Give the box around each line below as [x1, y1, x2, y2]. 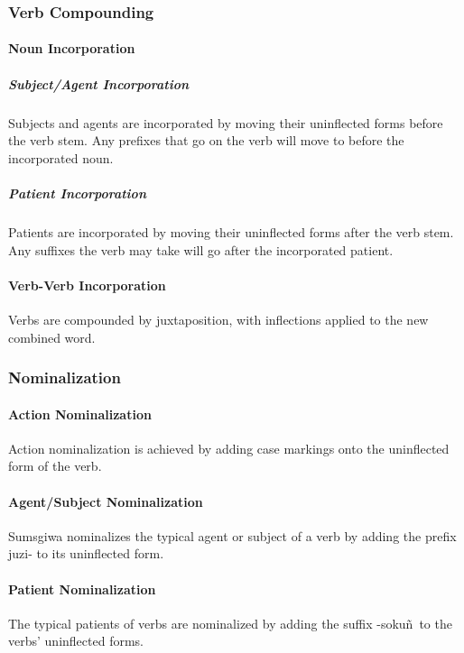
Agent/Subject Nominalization [8, 492, 203, 510]
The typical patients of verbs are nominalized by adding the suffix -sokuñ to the [8, 613, 452, 632]
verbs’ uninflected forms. [8, 631, 144, 650]
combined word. [8, 327, 96, 346]
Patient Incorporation [8, 183, 146, 202]
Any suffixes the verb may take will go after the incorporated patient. [8, 240, 394, 259]
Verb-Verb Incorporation [8, 275, 166, 294]
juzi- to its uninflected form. [8, 544, 164, 563]
